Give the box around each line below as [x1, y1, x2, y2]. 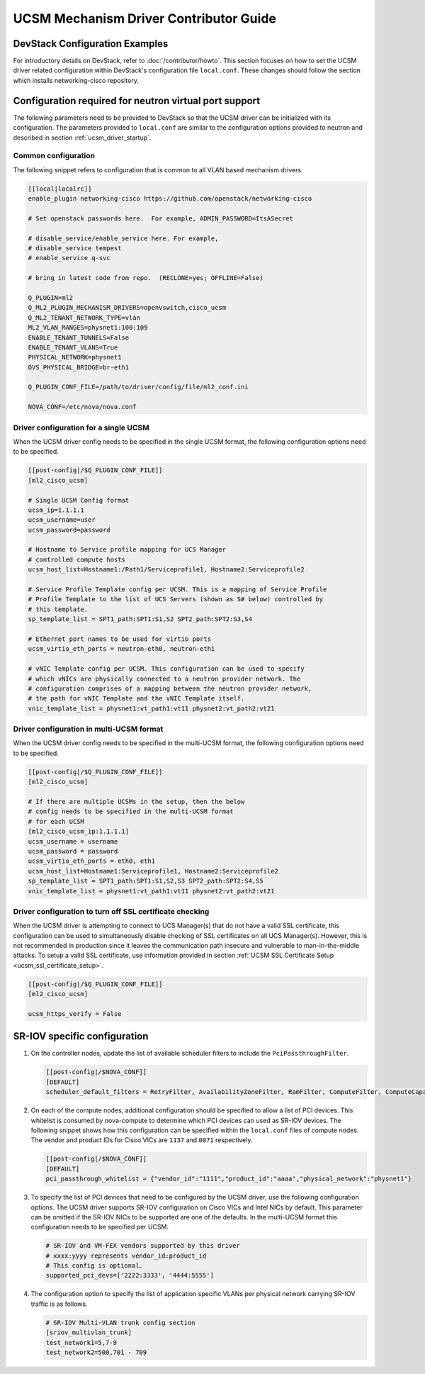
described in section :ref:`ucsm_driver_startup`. [13, 133, 152, 142]
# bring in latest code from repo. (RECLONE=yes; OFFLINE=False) [28, 274, 263, 282]
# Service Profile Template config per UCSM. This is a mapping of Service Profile [28, 586, 327, 593]
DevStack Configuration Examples [13, 38, 169, 50]
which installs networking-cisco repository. [13, 76, 140, 84]
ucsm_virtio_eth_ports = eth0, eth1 [28, 857, 156, 865]
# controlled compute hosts [28, 555, 125, 564]
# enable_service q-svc [28, 254, 111, 262]
